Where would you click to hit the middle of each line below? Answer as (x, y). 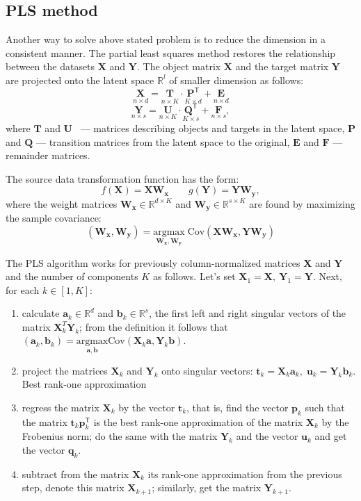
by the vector (147, 407)
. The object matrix (179, 66)
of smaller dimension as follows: (236, 80)
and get (331, 436)
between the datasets (50, 66)
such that (325, 407)
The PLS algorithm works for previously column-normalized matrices (153, 262)
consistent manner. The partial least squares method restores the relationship (171, 52)
